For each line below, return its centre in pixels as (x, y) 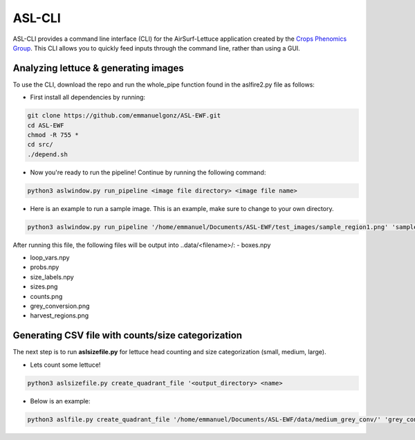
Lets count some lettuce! (65, 365)
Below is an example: (60, 401)
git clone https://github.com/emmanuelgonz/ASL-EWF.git (124, 116)
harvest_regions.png (59, 315)
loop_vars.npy (50, 258)
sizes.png (44, 286)
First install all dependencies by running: (87, 98)
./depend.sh (48, 154)
